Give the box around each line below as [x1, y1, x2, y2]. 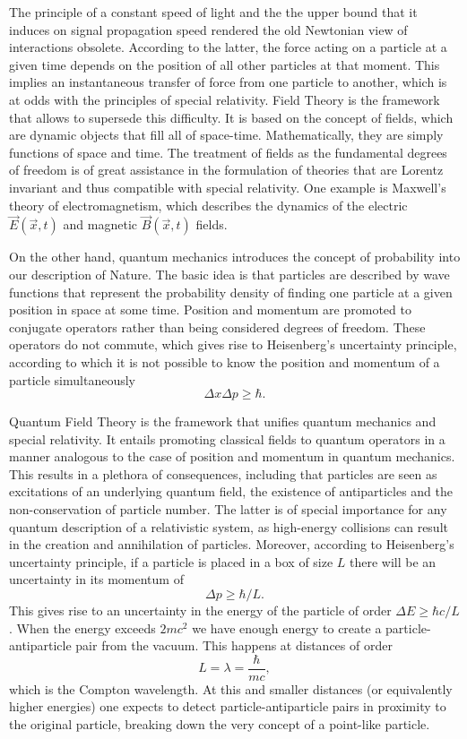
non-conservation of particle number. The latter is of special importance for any [9, 500, 447, 519]
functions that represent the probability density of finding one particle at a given [9, 282, 453, 301]
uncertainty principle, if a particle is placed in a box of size [9, 552, 333, 571]
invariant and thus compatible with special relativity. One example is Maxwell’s [9, 177, 446, 196]
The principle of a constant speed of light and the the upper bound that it [9, 3, 418, 21]
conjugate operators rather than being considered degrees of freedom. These [9, 317, 426, 336]
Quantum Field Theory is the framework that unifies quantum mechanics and [9, 412, 437, 431]
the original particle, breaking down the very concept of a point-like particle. [9, 715, 430, 734]
